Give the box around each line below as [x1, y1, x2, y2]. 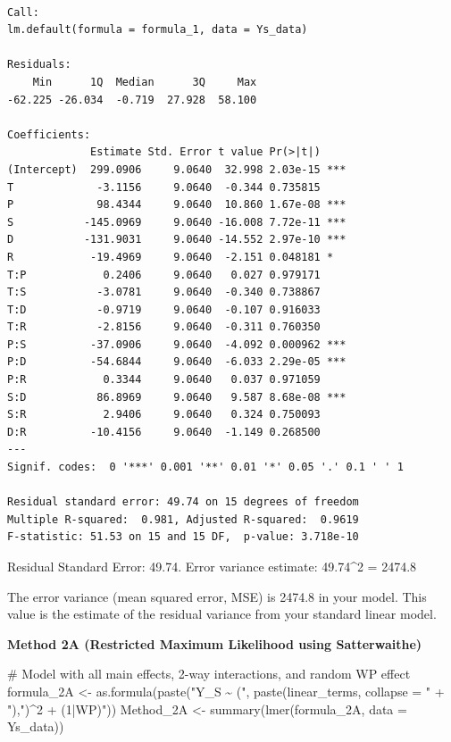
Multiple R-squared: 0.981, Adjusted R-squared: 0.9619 [7, 513, 359, 526]
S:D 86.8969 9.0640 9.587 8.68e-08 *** [7, 390, 347, 404]
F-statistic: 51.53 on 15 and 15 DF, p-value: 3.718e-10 [7, 530, 359, 544]
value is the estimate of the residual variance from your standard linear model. [7, 604, 437, 623]
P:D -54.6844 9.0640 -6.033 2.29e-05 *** [7, 355, 347, 369]
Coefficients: [7, 128, 91, 141]
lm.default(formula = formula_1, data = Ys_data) [7, 23, 308, 37]
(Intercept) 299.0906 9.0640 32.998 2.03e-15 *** [7, 163, 347, 176]
